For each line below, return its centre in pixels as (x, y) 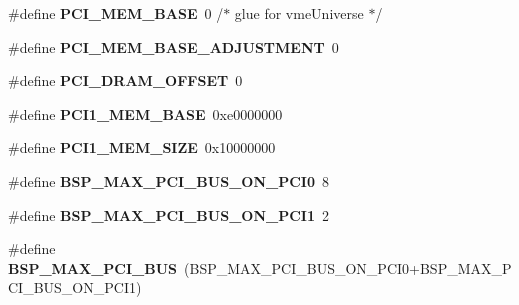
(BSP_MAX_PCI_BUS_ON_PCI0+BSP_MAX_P (348, 267)
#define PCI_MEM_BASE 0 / (116, 13)
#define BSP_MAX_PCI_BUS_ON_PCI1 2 (168, 214)
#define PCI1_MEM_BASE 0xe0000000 (145, 113)
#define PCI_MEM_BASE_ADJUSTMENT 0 (173, 46)
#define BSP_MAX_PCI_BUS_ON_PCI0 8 (168, 180)
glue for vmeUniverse (299, 13)
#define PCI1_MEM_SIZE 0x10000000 (142, 147)
